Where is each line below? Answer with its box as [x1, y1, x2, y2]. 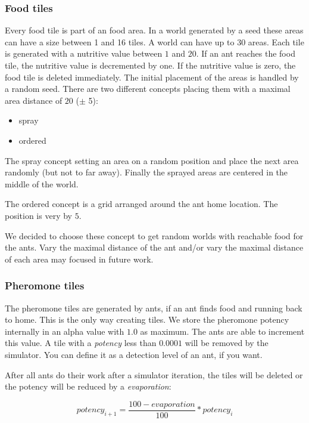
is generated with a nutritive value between [5, 47, 163, 60]
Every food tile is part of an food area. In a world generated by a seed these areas [5, 24, 304, 36]
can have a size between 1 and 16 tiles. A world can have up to [5, 35, 235, 48]
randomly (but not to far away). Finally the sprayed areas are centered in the [5, 166, 288, 178]
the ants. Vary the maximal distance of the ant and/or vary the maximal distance [5, 241, 304, 254]
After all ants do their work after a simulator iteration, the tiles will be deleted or [5, 368, 303, 381]
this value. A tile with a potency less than [5, 336, 157, 349]
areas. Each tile [248, 35, 304, 48]
